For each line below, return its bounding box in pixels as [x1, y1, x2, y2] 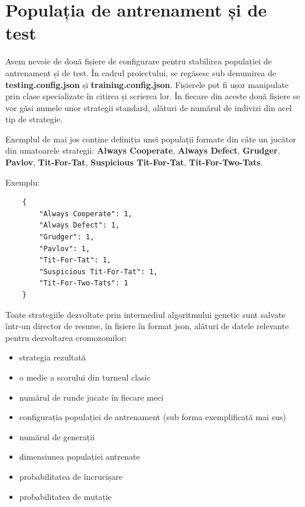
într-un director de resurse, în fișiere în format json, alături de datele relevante [5, 320, 289, 332]
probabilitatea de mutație [19, 490, 112, 502]
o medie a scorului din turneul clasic [19, 370, 151, 383]
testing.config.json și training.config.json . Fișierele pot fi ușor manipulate [5, 78, 289, 90]
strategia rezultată [19, 351, 86, 363]
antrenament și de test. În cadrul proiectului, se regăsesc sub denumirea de [5, 66, 276, 79]
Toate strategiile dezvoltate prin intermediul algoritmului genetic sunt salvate [5, 308, 285, 320]
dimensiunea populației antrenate [19, 450, 140, 463]
